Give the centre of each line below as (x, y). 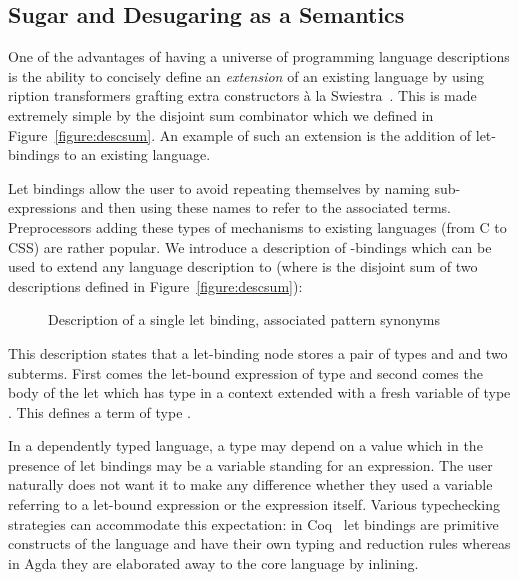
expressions (42, 207)
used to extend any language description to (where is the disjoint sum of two (243, 266)
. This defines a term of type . (99, 411)
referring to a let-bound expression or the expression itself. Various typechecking (254, 504)
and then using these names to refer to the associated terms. (265, 207)
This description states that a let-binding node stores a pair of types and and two (258, 352)
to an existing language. (137, 154)
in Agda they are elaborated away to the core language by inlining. (213, 562)
